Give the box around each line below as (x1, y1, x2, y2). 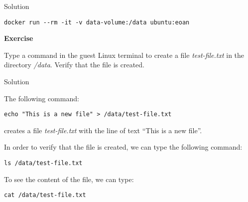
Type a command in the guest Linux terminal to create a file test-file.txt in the (4, 49, 245, 60)
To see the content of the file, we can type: (4, 174, 134, 184)
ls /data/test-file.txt (4, 160, 83, 167)
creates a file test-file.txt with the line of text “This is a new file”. (4, 125, 202, 135)
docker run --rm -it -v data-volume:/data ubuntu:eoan (4, 18, 190, 26)
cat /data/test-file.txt (4, 192, 86, 199)
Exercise (4, 33, 33, 43)
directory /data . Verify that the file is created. (4, 59, 145, 70)
